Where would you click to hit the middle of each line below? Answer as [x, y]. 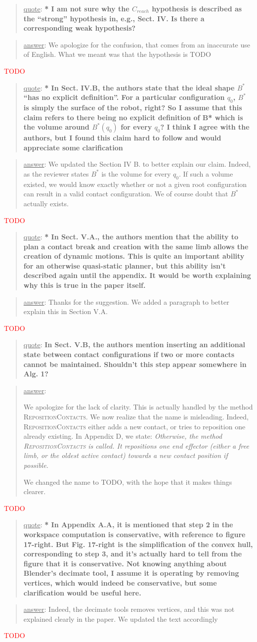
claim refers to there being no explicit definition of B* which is [133, 117]
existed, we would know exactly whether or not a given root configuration [135, 184]
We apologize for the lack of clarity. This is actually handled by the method [138, 407]
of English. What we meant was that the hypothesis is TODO [117, 54]
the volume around [56, 127]
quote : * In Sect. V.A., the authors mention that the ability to [131, 237]
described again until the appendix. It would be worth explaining [137, 275]
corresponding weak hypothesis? [80, 28]
